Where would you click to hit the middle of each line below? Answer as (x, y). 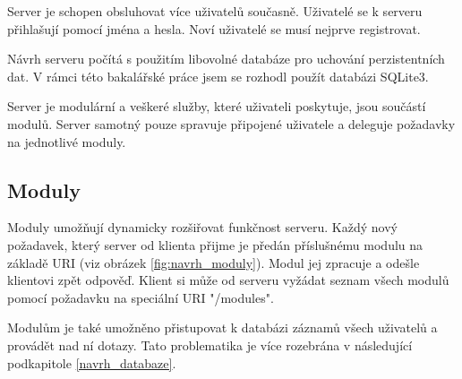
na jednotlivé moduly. (67, 141)
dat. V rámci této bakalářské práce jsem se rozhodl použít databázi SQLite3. (218, 76)
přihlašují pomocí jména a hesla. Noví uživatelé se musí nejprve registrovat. (214, 28)
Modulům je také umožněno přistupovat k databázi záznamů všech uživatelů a (222, 327)
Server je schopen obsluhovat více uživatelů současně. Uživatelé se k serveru (215, 11)
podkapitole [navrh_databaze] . (92, 362)
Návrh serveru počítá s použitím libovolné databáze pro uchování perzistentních (226, 59)
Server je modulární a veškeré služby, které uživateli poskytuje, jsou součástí (217, 106)
